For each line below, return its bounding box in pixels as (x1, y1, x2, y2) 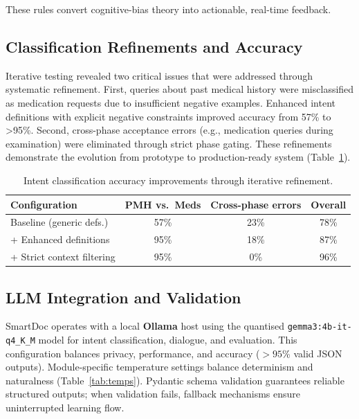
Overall (311, 197, 347, 211)
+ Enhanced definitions (10, 232, 110, 247)
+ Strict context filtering (10, 249, 116, 264)
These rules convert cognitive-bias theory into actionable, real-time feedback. (6, 2, 331, 16)
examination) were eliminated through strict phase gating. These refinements (6, 136, 332, 150)
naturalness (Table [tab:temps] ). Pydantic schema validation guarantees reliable (6, 373, 344, 387)
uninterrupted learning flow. (6, 400, 125, 415)
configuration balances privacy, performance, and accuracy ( (6, 346, 260, 360)
